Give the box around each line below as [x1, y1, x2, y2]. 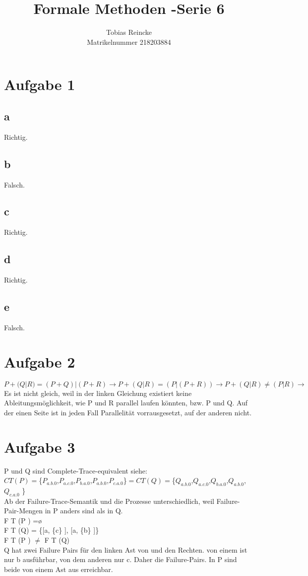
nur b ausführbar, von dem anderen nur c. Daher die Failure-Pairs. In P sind [4, 554, 237, 565]
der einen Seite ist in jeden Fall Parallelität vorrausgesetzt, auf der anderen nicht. [4, 407, 252, 417]
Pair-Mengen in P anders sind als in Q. [4, 505, 123, 516]
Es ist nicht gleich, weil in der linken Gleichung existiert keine [4, 387, 192, 398]
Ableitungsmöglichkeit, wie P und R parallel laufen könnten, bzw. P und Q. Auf [4, 397, 248, 408]
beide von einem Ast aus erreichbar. [4, 564, 113, 574]
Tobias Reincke [106, 27, 152, 37]
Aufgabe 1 [4, 74, 75, 95]
